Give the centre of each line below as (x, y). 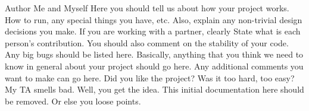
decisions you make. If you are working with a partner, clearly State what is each (153, 31)
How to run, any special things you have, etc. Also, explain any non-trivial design (154, 19)
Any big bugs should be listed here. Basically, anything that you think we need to (154, 54)
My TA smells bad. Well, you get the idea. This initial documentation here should (154, 89)
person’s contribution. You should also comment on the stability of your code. (147, 42)
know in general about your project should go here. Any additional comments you (154, 66)
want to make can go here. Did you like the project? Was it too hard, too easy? (150, 77)
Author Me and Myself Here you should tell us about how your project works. (147, 8)
